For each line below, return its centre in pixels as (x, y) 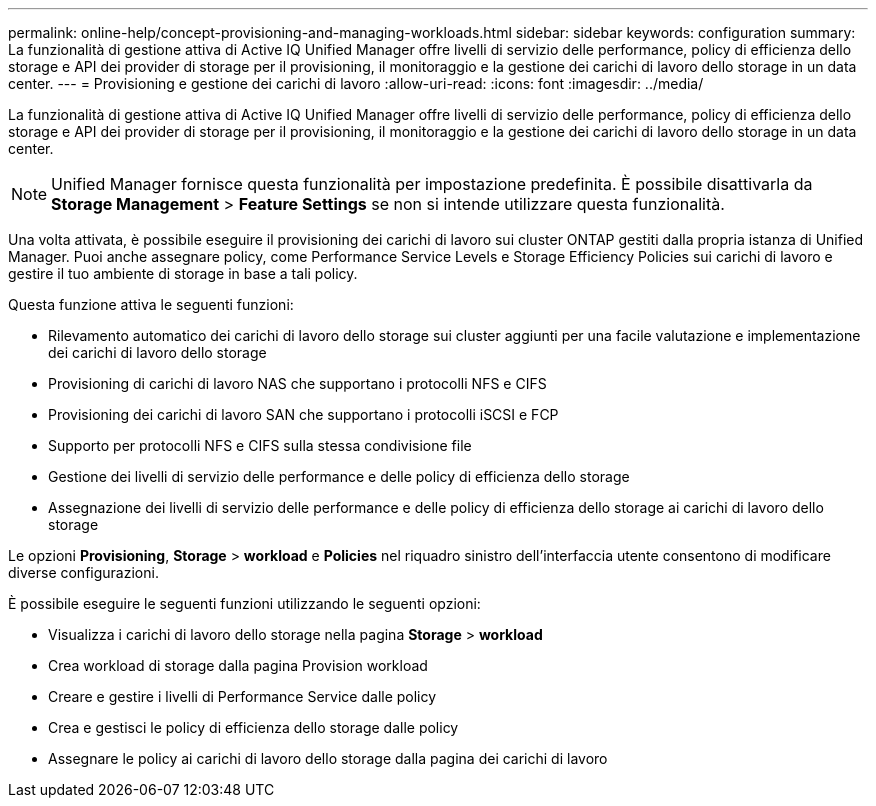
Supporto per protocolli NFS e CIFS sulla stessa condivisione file (260, 445)
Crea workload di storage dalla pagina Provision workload (238, 665)
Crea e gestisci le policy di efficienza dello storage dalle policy (253, 727)
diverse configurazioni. (83, 572)
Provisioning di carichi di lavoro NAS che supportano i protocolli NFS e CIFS (297, 383)
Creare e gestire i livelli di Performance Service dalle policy (242, 696)
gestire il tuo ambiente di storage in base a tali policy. (183, 273)
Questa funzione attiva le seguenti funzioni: (151, 304)
